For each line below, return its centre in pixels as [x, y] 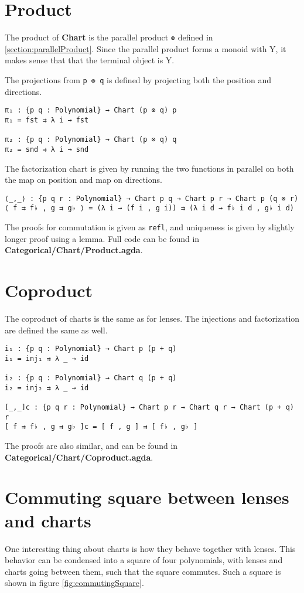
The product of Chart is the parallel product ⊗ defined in [109, 37]
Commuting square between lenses [147, 497]
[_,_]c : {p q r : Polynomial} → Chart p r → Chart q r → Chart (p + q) [149, 408]
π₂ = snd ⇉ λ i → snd [47, 149]
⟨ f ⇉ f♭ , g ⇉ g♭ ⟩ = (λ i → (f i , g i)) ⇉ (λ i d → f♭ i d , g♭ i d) [149, 208]
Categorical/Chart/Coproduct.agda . [79, 457]
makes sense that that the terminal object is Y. [90, 60]
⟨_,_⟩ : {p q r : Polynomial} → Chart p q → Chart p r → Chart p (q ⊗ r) [152, 198]
